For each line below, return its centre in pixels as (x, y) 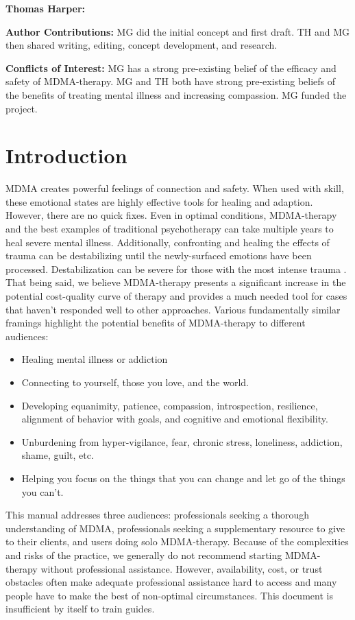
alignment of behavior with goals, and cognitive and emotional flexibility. (175, 419)
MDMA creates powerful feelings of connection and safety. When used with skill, (175, 188)
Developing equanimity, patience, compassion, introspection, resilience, (170, 405)
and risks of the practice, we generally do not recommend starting (144, 555)
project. (22, 108)
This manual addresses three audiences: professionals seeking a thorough (158, 515)
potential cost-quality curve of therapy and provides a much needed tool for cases (176, 296)
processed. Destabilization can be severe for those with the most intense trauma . (176, 269)
